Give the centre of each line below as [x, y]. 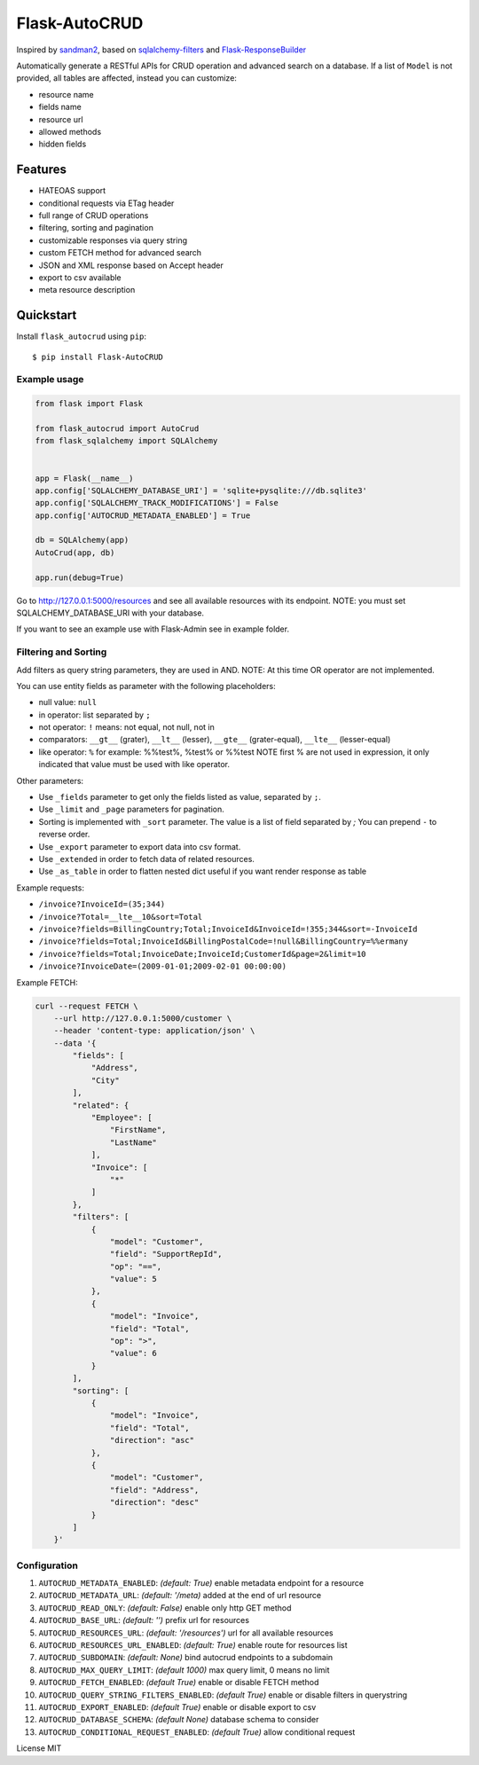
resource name [66, 94]
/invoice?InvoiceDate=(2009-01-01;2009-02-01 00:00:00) [163, 966]
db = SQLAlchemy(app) [82, 540]
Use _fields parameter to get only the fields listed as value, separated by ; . [180, 797]
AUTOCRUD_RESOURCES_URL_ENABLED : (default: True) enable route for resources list [193, 1644]
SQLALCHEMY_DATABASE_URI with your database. [110, 613]
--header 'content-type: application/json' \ [154, 1031]
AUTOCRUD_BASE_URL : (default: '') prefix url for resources [144, 1620]
